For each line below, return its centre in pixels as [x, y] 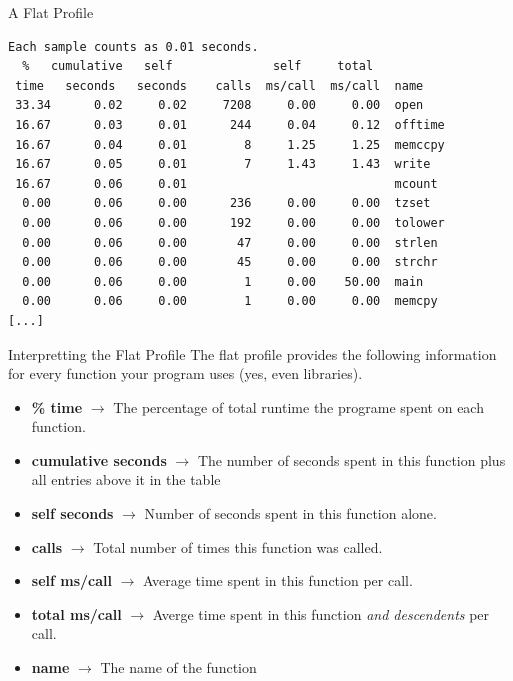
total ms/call [76, 613]
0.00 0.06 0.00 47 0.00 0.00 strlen [230, 242]
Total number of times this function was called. [238, 546]
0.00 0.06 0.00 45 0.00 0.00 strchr [230, 262]
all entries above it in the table [126, 479]
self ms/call [72, 580]
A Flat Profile [51, 12]
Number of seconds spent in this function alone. [290, 513]
